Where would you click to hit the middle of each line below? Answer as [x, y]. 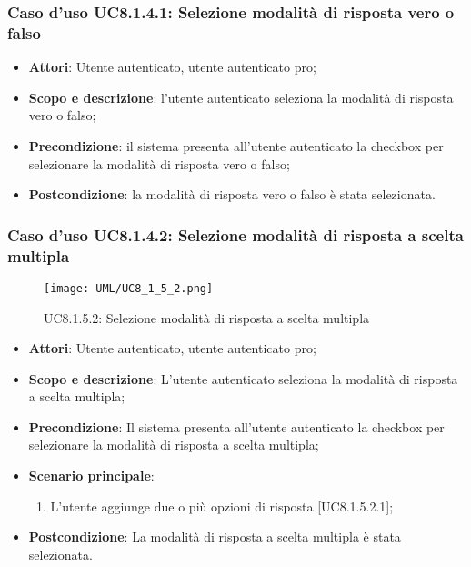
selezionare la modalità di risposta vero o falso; [159, 163]
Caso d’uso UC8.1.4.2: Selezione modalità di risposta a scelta [235, 234]
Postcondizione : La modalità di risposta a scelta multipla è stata [215, 537]
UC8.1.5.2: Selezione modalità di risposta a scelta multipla [207, 317]
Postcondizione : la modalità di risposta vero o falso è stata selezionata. [232, 194]
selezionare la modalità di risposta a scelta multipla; [174, 445]
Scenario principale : [91, 476]
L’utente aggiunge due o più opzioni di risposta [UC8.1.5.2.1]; [222, 506]
